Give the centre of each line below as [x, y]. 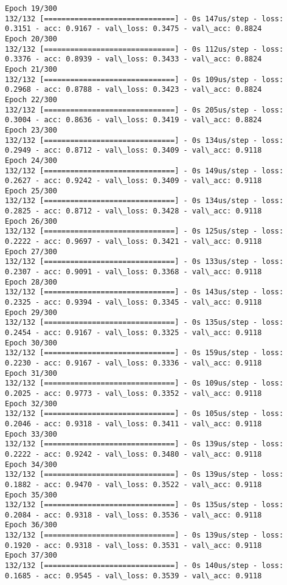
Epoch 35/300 [31, 495]
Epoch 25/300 [31, 191]
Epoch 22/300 [31, 99]
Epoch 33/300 [31, 434]
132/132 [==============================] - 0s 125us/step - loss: [144, 231]
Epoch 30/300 [31, 343]
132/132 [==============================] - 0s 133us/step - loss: [144, 262]
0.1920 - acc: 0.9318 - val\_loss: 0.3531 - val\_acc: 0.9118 [133, 545]
